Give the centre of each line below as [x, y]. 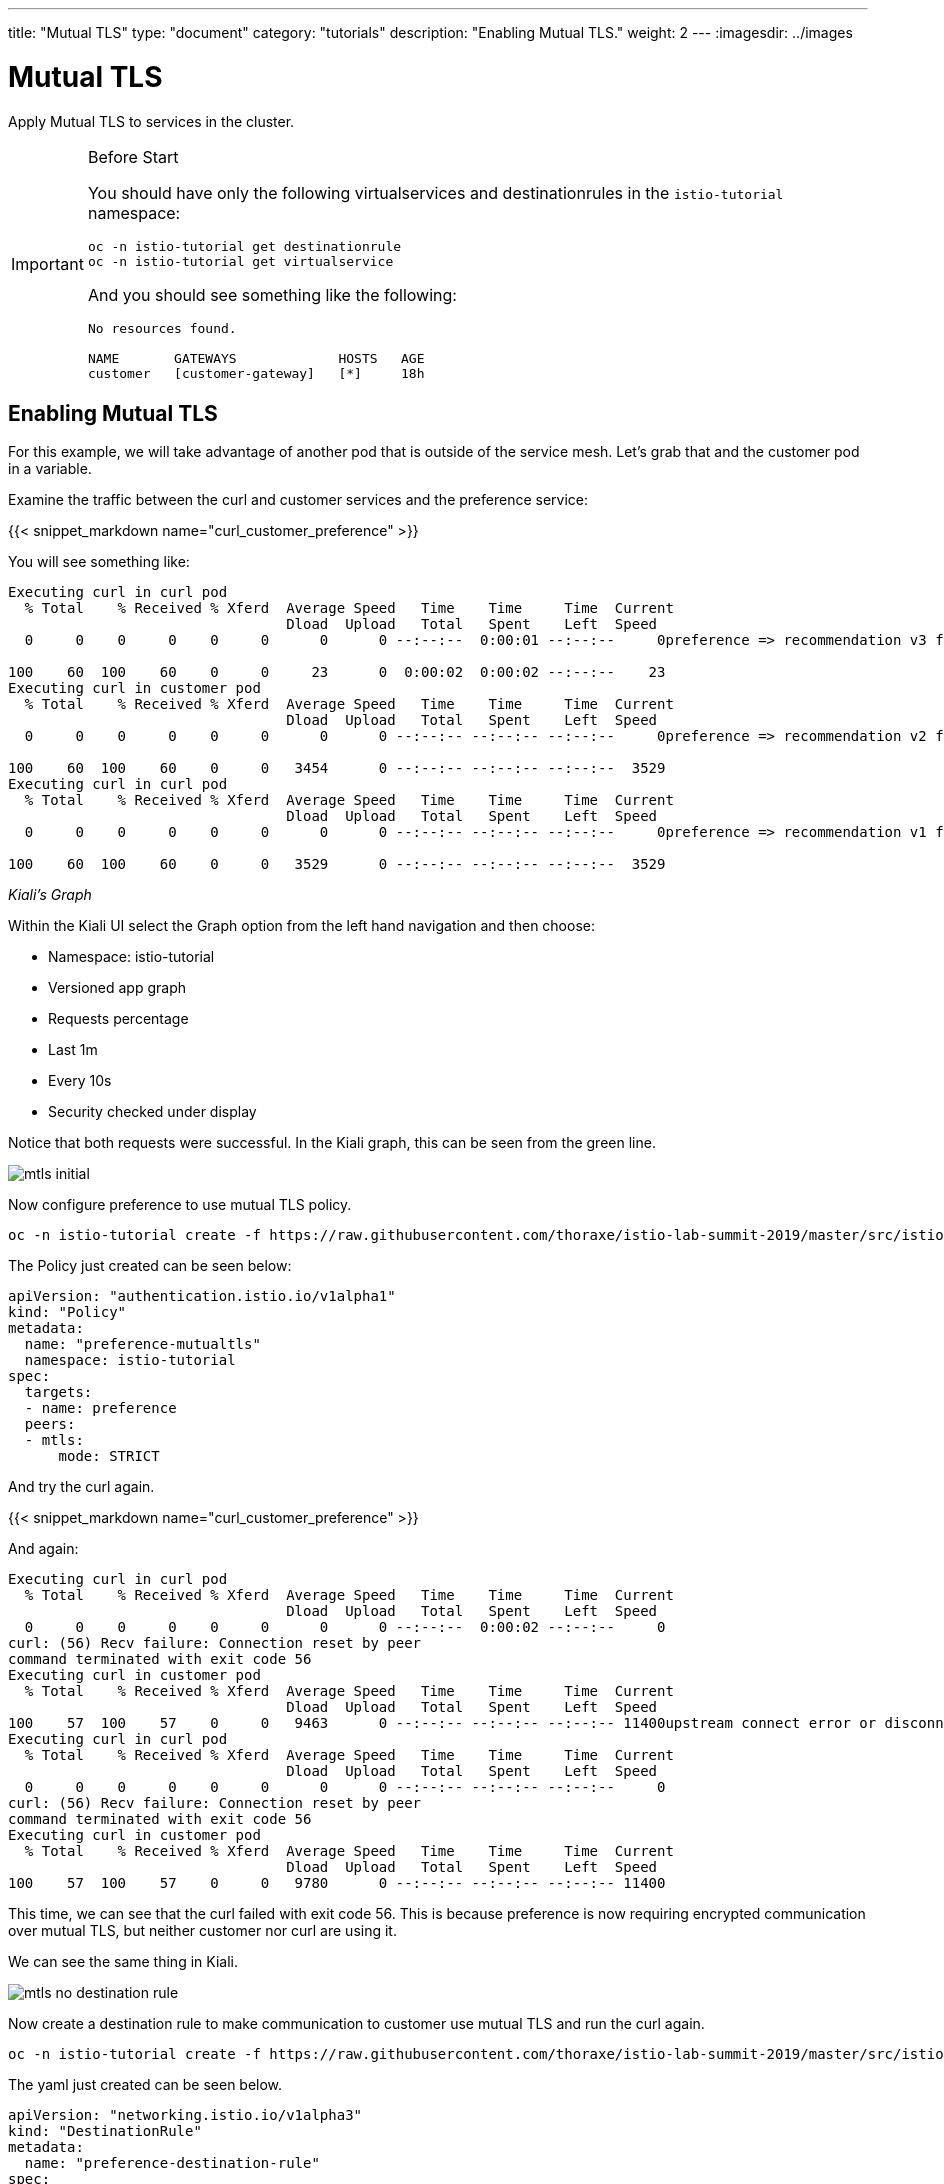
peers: [50, 1424]
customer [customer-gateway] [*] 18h [256, 373]
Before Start [133, 156]
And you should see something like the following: [272, 294]
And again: [43, 1549]
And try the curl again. [81, 1487]
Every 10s [80, 1081]
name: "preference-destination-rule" [172, 2163]
